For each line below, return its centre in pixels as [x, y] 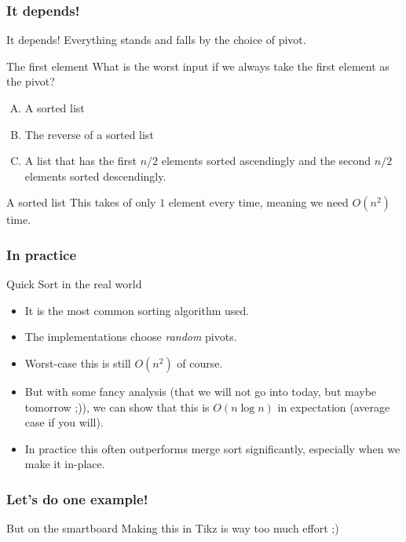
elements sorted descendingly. [95, 176]
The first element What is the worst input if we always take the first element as [198, 66]
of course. [200, 363]
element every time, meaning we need [258, 202]
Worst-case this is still [78, 363]
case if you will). [64, 422]
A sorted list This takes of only [81, 202]
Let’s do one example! [77, 498]
